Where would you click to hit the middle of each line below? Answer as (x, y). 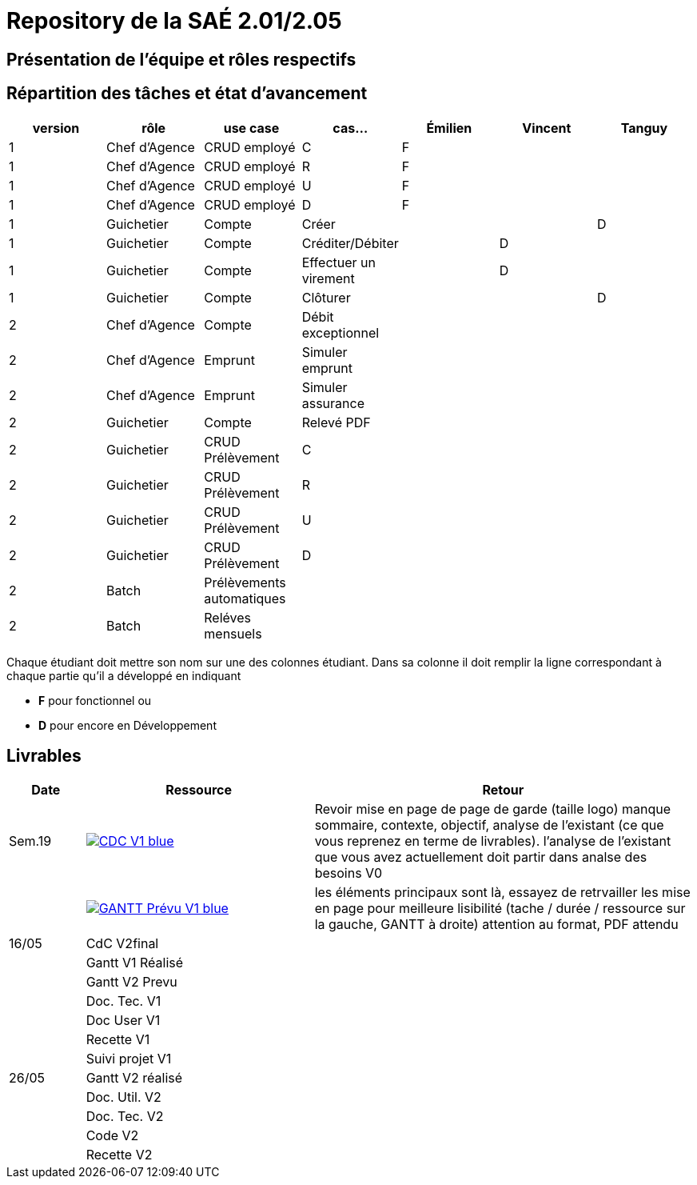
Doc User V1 (123, 1021)
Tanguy (644, 128)
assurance (333, 403)
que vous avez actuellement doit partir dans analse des (481, 857)
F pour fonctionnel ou (95, 700)
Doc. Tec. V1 (123, 1001)
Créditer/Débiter (350, 243)
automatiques (245, 598)
